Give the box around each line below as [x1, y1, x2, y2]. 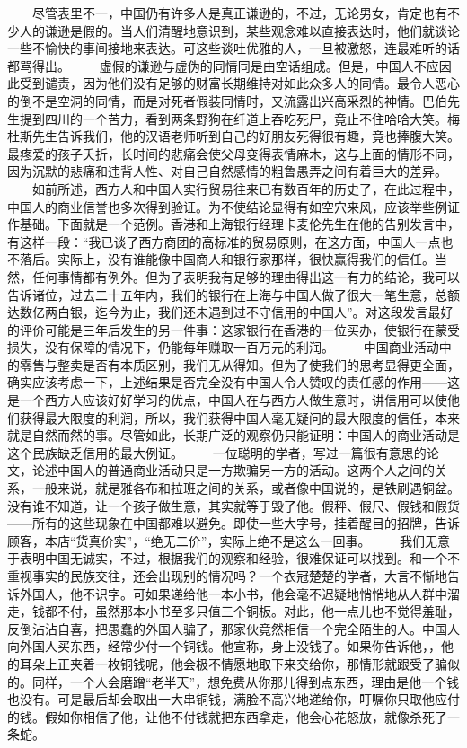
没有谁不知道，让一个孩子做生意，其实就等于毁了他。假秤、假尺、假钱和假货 [7, 496, 460, 515]
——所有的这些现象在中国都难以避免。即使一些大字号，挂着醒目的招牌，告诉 [7, 514, 460, 532]
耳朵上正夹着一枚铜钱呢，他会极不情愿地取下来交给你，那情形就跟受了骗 [19, 654, 447, 673]
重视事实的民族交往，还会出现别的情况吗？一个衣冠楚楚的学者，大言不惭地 [7, 567, 447, 585]
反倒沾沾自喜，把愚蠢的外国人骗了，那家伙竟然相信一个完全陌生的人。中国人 [7, 619, 460, 638]
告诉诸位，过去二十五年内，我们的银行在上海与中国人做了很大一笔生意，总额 [7, 285, 460, 304]
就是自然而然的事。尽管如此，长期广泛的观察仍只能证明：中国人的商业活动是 [7, 426, 460, 444]
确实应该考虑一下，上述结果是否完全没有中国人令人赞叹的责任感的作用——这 [7, 373, 460, 392]
